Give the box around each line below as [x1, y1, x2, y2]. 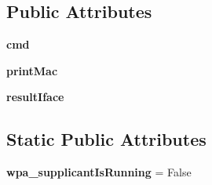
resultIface [6, 89, 64, 105]
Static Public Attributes [6, 127, 207, 151]
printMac [6, 62, 58, 78]
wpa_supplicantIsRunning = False [6, 164, 192, 180]
